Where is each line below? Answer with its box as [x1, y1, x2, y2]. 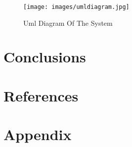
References [3, 85, 79, 105]
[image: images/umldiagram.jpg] [23, 3, 130, 10]
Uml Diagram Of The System [23, 17, 113, 28]
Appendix [3, 124, 72, 145]
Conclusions [3, 47, 86, 67]
